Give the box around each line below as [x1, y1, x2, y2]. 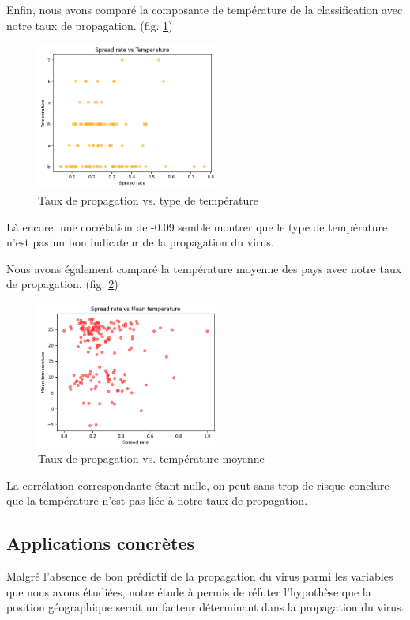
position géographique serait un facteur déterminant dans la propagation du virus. [6, 599, 404, 615]
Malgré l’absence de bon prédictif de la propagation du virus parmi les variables [6, 568, 393, 584]
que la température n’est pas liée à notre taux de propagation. [6, 492, 308, 509]
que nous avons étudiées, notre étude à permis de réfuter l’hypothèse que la [6, 583, 371, 599]
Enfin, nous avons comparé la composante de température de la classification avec [6, 2, 403, 17]
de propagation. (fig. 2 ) [6, 276, 118, 292]
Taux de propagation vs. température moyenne [38, 450, 265, 467]
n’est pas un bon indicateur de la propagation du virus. [6, 234, 274, 250]
